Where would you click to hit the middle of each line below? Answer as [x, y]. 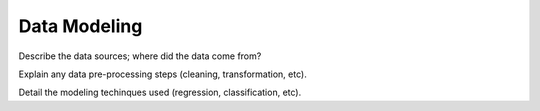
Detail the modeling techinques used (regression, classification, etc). [160, 92]
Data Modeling [80, 26]
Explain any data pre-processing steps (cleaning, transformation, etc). [162, 74]
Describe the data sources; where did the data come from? [140, 56]
